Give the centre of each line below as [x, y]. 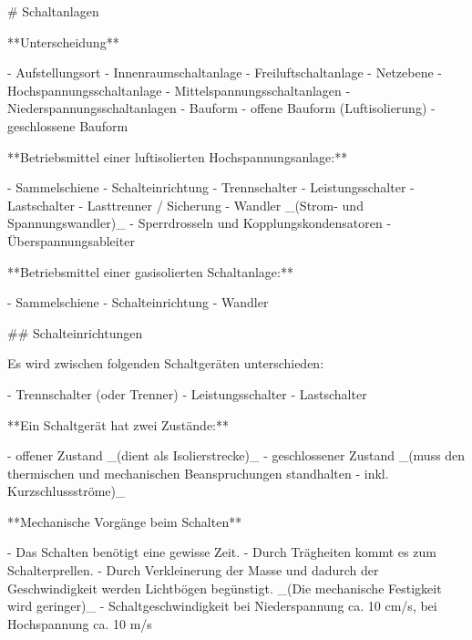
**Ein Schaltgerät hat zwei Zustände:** [118, 424]
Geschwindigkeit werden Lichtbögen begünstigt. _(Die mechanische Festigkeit [225, 588]
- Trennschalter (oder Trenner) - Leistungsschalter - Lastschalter [187, 393]
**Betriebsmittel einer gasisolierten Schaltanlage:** [150, 271]
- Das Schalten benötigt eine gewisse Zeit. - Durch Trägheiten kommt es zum [222, 552]
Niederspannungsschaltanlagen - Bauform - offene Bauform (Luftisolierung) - [221, 108]
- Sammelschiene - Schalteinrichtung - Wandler [138, 302]
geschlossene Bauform [68, 125]
